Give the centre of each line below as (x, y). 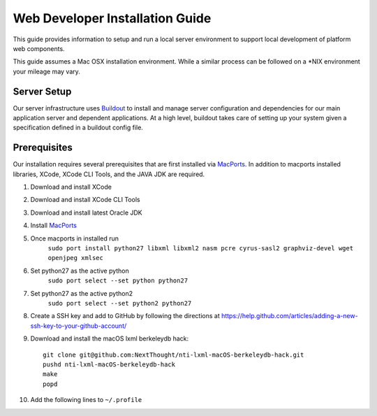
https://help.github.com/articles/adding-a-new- (290, 316)
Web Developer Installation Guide (112, 18)
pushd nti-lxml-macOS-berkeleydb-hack (109, 364)
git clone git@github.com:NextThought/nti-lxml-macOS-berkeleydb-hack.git (173, 354)
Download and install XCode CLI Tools (85, 200)
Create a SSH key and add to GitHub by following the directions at (125, 316)
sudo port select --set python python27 (118, 281)
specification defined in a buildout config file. (78, 128)
